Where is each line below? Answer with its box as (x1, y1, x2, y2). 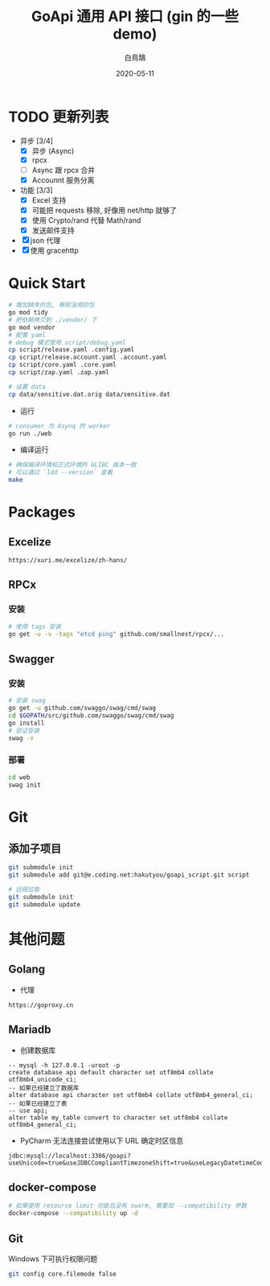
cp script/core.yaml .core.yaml (8, 361, 117, 369)
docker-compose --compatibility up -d (8, 1210, 138, 1218)
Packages (8, 503, 76, 521)
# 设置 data (8, 383, 46, 391)
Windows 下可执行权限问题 (8, 1254, 98, 1263)
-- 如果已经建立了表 (8, 1099, 67, 1107)
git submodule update (8, 900, 81, 909)
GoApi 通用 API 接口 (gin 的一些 (31, 7, 239, 26)
